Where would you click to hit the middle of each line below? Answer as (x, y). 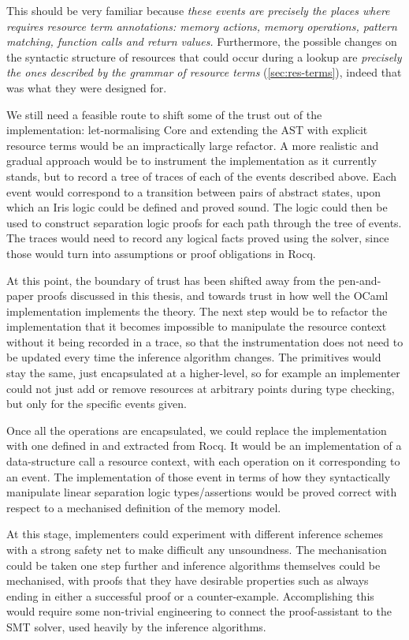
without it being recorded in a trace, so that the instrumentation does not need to (205, 341)
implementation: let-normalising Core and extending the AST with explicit (187, 130)
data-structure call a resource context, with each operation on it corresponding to (203, 461)
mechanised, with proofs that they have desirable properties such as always (188, 580)
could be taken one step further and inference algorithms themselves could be (193, 565)
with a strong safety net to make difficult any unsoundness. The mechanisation (197, 549)
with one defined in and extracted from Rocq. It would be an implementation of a (204, 445)
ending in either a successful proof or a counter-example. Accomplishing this (190, 595)
